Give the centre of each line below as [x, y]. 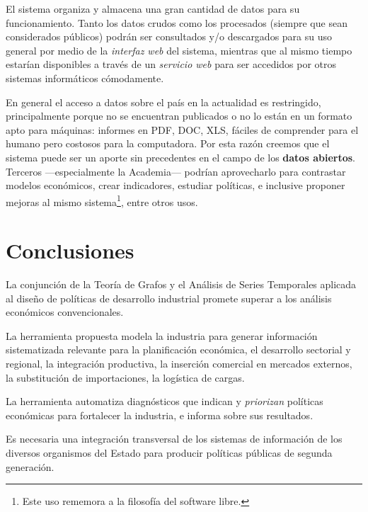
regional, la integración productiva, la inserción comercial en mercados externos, [179, 364]
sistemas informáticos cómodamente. [85, 78]
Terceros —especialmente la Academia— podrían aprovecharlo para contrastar [176, 171]
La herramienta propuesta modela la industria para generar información [162, 335]
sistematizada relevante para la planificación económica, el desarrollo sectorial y [178, 349]
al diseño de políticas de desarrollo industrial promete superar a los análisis [169, 298]
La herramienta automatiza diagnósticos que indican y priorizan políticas [165, 401]
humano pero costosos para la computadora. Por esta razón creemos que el [168, 143]
